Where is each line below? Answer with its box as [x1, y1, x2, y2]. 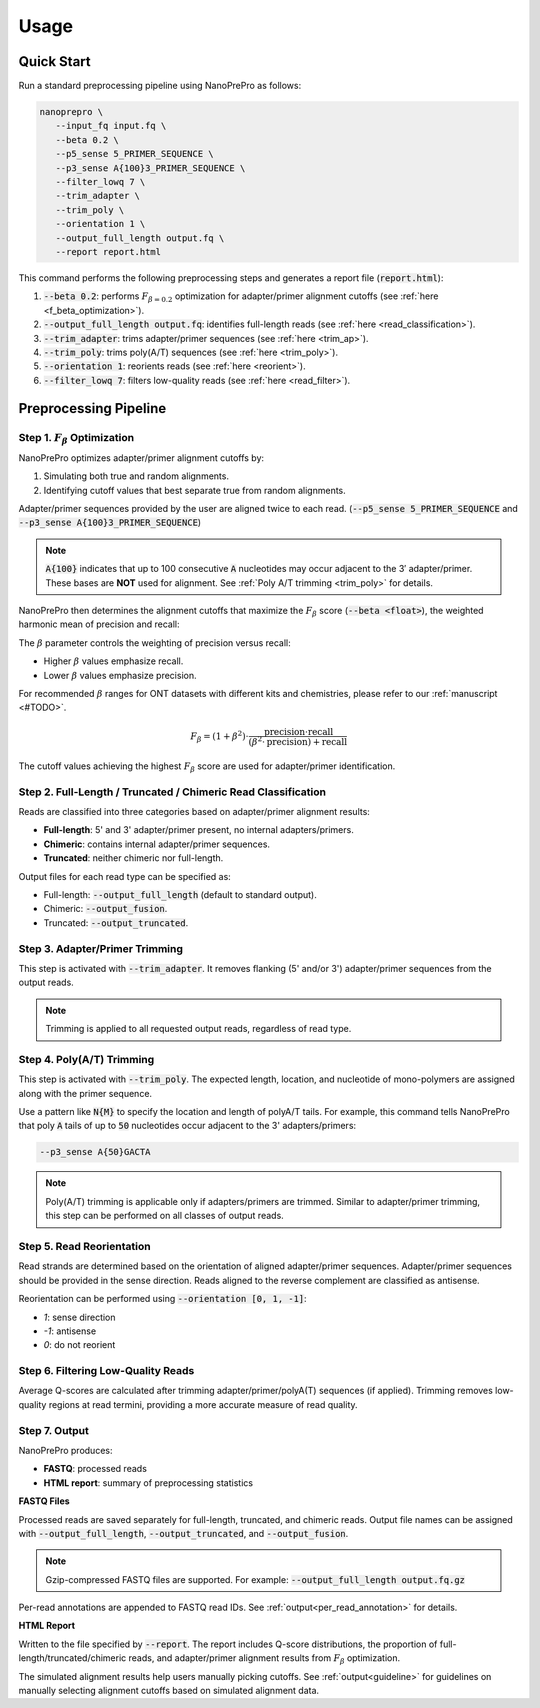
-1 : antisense [43, 1325, 97, 1337]
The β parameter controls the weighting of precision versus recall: [18, 636, 292, 649]
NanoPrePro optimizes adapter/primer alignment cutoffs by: [18, 451, 265, 464]
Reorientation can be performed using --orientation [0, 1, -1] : [18, 1293, 307, 1305]
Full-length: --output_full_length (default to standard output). [43, 889, 317, 901]
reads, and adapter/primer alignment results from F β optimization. [128, 1652, 401, 1667]
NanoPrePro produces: [18, 1444, 113, 1456]
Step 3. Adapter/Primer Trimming [18, 941, 184, 955]
